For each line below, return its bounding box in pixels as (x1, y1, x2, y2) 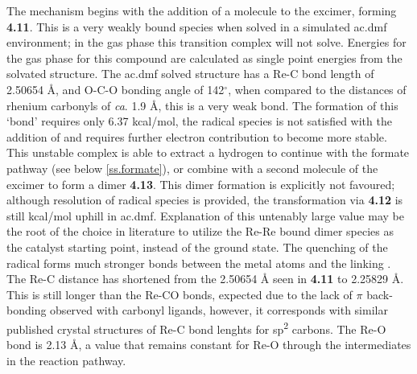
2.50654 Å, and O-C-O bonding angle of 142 (6, 80, 225, 97)
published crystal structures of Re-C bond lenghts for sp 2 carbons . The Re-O (6, 318, 386, 337)
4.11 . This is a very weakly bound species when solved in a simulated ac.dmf (6, 18, 387, 35)
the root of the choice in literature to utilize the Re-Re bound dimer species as (6, 223, 394, 240)
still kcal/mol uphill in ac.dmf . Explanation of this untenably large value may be (6, 207, 404, 224)
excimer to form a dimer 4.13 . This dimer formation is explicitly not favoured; (6, 175, 395, 192)
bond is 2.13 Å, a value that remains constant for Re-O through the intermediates (6, 336, 411, 353)
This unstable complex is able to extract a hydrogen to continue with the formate (6, 144, 410, 161)
